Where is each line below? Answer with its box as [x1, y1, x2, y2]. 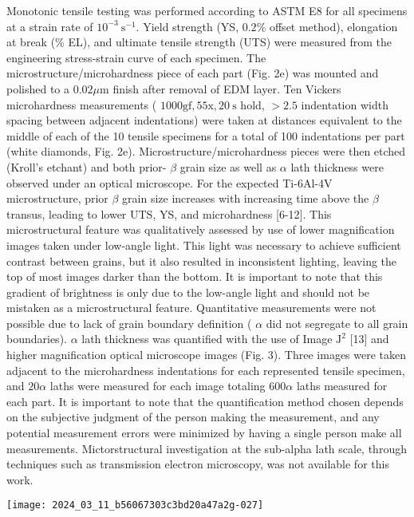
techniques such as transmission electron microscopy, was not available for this [6, 456, 389, 472]
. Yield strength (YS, [136, 18, 239, 34]
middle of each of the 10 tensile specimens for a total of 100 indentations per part [6, 127, 405, 144]
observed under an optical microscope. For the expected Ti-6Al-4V [6, 174, 333, 191]
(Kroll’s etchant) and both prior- [6, 158, 167, 175]
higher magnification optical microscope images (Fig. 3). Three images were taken [6, 346, 407, 363]
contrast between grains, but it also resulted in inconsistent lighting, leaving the [6, 252, 397, 269]
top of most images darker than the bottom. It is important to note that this [6, 268, 383, 285]
